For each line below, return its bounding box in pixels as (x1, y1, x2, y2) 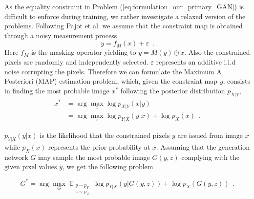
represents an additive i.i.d (156, 56, 235, 66)
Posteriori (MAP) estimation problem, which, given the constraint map (4, 76, 217, 86)
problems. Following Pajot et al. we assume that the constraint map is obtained (4, 21, 243, 31)
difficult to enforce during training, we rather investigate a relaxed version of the (4, 11, 246, 21)
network (4, 152, 28, 162)
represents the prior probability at (48, 142, 150, 152)
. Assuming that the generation (156, 142, 250, 152)
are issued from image (177, 130, 243, 140)
